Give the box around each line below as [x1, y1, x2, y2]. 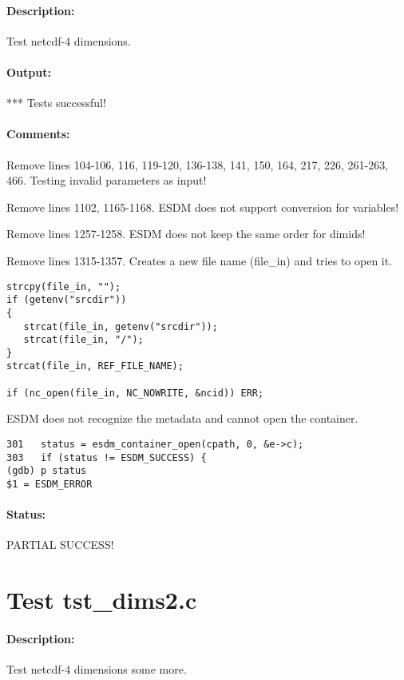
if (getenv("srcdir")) [6, 294, 127, 306]
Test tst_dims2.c [6, 583, 197, 616]
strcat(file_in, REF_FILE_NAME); [6, 360, 184, 372]
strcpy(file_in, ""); [6, 280, 121, 292]
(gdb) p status [6, 465, 87, 477]
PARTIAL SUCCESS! [6, 536, 114, 553]
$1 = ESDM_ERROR [6, 479, 93, 491]
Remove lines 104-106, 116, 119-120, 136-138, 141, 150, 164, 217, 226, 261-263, [6, 156, 389, 173]
